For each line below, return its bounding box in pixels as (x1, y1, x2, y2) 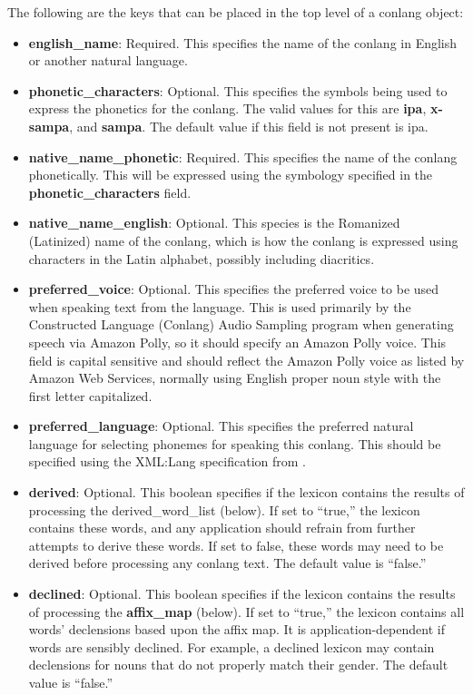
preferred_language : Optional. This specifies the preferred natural (28, 416, 414, 436)
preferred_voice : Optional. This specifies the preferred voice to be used (28, 279, 439, 299)
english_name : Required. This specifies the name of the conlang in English (28, 33, 458, 52)
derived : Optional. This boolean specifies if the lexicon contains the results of (28, 483, 465, 502)
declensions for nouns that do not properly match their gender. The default (28, 655, 448, 674)
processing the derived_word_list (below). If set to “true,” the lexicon (28, 500, 420, 519)
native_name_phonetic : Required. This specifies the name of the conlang (28, 147, 458, 166)
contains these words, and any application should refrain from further (28, 518, 416, 537)
